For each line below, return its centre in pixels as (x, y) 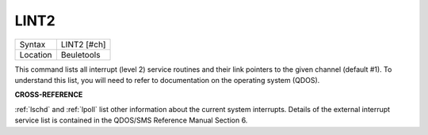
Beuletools (80, 54)
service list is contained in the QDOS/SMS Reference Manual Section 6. (131, 120)
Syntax (32, 44)
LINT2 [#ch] (83, 44)
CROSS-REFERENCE (49, 95)
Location (36, 54)
